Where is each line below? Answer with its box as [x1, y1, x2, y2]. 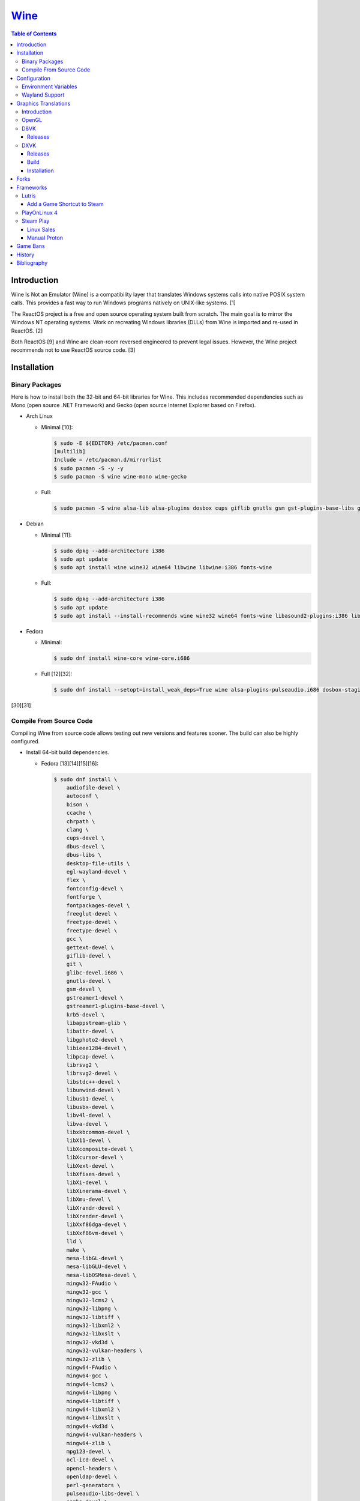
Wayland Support [22, 91, 65, 98]
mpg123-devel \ [66, 1448, 111, 1455]
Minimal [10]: [41, 423, 73, 430]
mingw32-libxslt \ [66, 1330, 121, 1337]
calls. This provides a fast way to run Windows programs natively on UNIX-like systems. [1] [11, 299, 236, 306]
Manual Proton [27, 234, 63, 241]
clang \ [66, 826, 89, 833]
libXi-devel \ [66, 1179, 108, 1186]
